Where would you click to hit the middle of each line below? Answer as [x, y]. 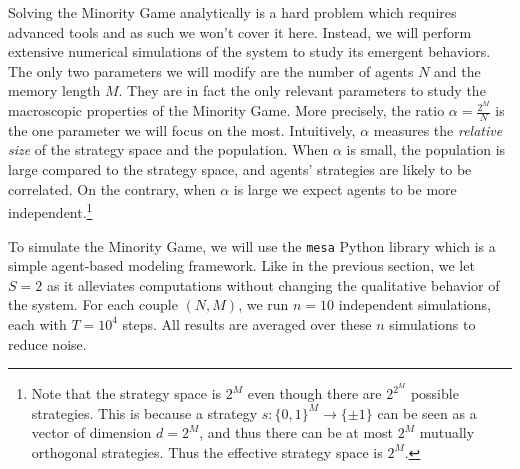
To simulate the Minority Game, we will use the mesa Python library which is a [252, 245]
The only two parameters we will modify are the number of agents [211, 70]
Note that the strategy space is [126, 393]
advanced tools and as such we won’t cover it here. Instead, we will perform [240, 31]
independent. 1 [50, 210]
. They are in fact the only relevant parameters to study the [302, 90]
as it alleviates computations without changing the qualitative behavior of [273, 284]
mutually [447, 432]
